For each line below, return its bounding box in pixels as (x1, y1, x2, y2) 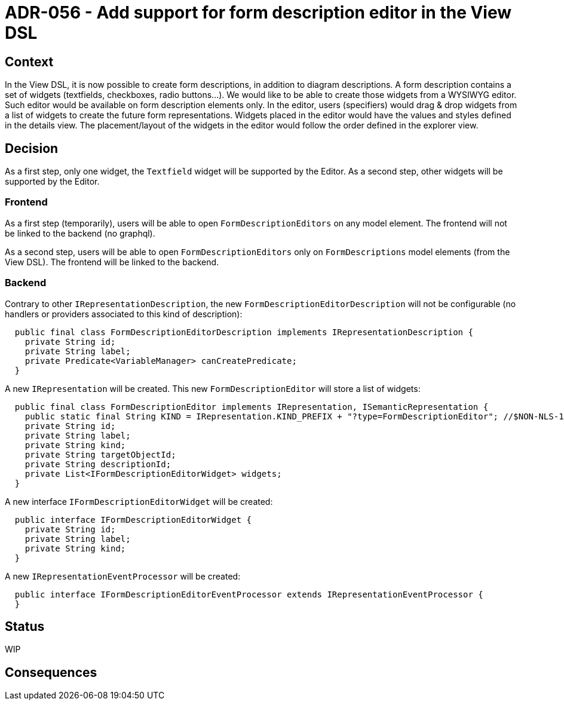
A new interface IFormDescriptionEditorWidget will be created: (5, 496, 273, 507)
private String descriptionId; (24, 459, 171, 469)
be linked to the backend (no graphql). (5, 228, 155, 238)
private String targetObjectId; (24, 449, 176, 459)
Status (5, 618, 45, 634)
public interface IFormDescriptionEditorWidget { (14, 514, 252, 525)
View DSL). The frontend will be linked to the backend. (5, 256, 219, 267)
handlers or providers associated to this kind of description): (5, 308, 243, 319)
